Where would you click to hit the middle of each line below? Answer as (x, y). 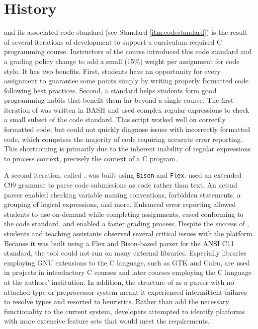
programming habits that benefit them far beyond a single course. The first (119, 100)
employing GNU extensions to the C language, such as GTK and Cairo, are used (127, 262)
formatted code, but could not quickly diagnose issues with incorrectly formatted (127, 129)
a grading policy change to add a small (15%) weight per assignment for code (122, 61)
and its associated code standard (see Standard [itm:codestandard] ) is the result (126, 32)
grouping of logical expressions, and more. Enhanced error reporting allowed (120, 204)
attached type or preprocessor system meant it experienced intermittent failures (126, 292)
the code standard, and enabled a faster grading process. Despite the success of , (127, 224)
